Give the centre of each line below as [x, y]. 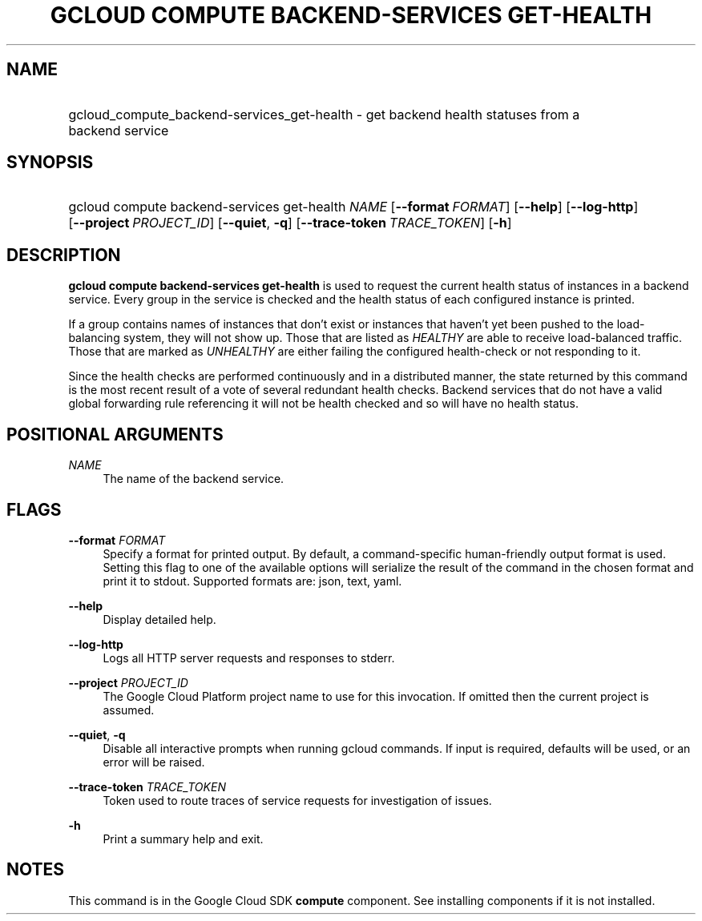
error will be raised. [154, 762]
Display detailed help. [159, 619]
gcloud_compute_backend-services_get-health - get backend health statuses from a [324, 114]
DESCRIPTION [64, 255]
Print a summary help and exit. [183, 839]
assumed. [129, 710]
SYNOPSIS [50, 163]
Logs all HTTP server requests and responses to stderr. [249, 658]
